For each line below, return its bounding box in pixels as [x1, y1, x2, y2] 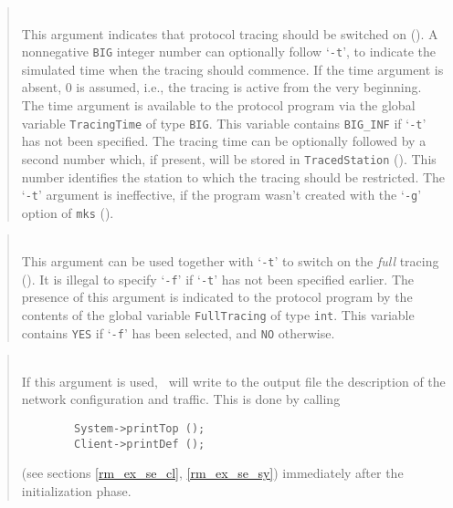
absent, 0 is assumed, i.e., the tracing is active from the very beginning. [21, 78, 422, 97]
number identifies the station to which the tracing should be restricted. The [21, 167, 446, 186]
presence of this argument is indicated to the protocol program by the [21, 287, 413, 306]
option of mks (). [21, 202, 114, 222]
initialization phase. [21, 481, 132, 500]
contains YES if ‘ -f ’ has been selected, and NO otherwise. [21, 323, 335, 342]
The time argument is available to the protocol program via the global [21, 96, 416, 115]
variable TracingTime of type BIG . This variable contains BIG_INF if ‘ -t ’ [21, 113, 427, 132]
